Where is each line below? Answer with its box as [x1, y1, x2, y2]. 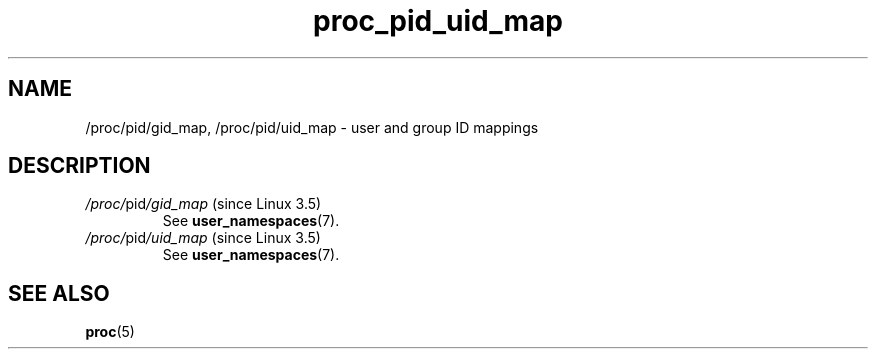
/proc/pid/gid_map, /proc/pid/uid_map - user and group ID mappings [85, 118, 539, 136]
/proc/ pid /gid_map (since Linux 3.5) [85, 195, 322, 213]
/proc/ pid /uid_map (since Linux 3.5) [85, 229, 321, 247]
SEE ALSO [8, 280, 110, 306]
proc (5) [85, 323, 135, 341]
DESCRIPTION [8, 153, 151, 179]
